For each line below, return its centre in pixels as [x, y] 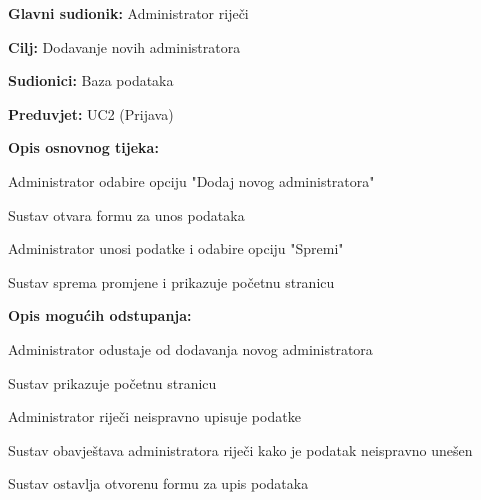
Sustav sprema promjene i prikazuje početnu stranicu [171, 281]
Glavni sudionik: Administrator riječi [128, 13]
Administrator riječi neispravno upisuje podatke [154, 416]
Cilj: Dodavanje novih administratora [124, 46]
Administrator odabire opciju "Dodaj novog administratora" [191, 180]
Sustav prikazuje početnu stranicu [112, 382]
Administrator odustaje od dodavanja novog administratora [190, 348]
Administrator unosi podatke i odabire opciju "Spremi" [176, 248]
